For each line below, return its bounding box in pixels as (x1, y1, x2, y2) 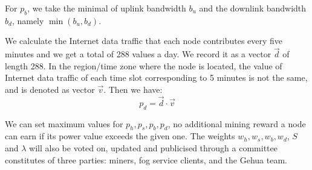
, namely (11, 14, 44, 27)
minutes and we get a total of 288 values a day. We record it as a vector (5, 48, 271, 60)
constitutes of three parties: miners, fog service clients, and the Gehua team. (5, 153, 287, 166)
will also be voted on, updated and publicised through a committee (29, 141, 278, 154)
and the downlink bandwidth (199, 2, 307, 14)
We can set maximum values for (5, 117, 123, 130)
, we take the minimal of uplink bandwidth (27, 2, 186, 14)
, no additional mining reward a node (167, 117, 306, 130)
